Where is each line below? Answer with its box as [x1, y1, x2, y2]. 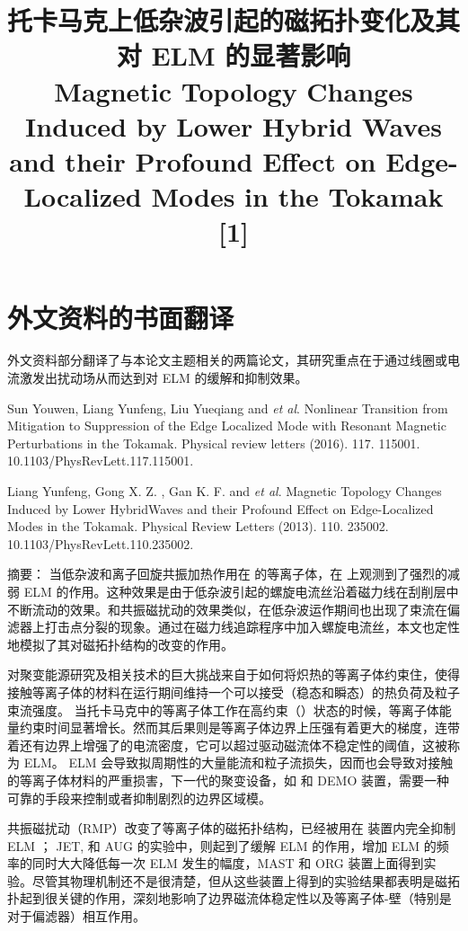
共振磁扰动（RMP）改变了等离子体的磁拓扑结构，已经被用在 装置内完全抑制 [7, 819, 456, 838]
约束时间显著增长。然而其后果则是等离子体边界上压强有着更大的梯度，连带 [19, 718, 460, 737]
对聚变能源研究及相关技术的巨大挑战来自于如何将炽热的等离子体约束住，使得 [7, 665, 460, 684]
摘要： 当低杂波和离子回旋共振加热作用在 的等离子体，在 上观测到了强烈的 [7, 564, 447, 583]
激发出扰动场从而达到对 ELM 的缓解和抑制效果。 [19, 368, 308, 387]
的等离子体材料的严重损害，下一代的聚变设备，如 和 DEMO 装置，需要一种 [7, 770, 449, 789]
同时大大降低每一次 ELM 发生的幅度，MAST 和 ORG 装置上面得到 [31, 854, 424, 873]
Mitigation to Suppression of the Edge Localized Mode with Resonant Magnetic [7, 416, 446, 435]
